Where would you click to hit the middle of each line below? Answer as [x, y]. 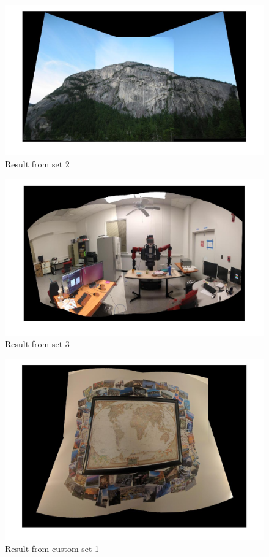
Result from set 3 [37, 344]
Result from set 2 [37, 163]
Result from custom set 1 [52, 549]
